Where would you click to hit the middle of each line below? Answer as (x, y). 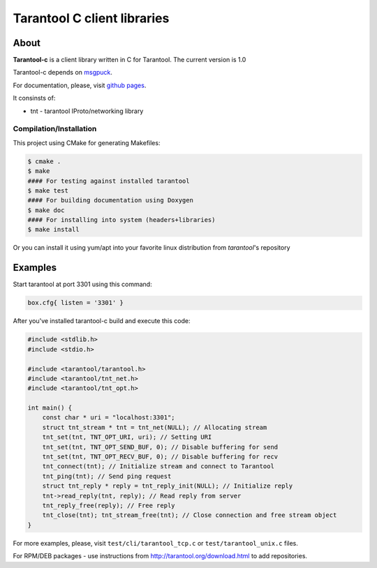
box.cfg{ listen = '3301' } (75, 303)
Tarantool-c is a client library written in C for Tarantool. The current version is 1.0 (130, 60)
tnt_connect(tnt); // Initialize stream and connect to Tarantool (158, 466)
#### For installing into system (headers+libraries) (121, 220)
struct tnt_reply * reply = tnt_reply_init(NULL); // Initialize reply (168, 486)
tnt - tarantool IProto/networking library (87, 111)
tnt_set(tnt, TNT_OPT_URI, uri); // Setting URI (127, 437)
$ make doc (46, 210)
